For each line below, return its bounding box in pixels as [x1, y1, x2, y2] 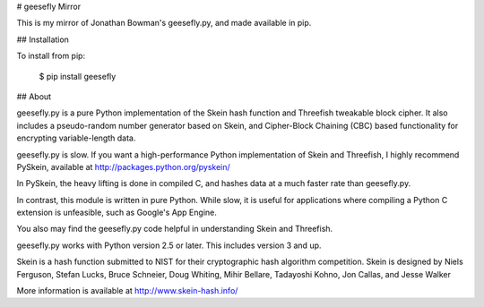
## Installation [16, 34, 69, 45]
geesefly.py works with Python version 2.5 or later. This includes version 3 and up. [16, 240, 322, 251]
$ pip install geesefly [39, 71, 117, 81]
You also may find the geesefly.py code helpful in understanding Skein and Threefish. [16, 224, 333, 235]
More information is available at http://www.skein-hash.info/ [16, 286, 238, 296]
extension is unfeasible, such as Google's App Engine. [16, 207, 217, 218]
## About [16, 90, 52, 102]
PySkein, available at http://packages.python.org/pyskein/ [16, 161, 230, 172]
